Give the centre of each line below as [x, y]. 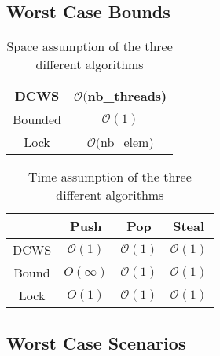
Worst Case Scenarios [96, 342]
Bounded [37, 119]
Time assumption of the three [110, 177]
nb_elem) [127, 142]
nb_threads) [127, 96]
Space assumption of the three [90, 46]
